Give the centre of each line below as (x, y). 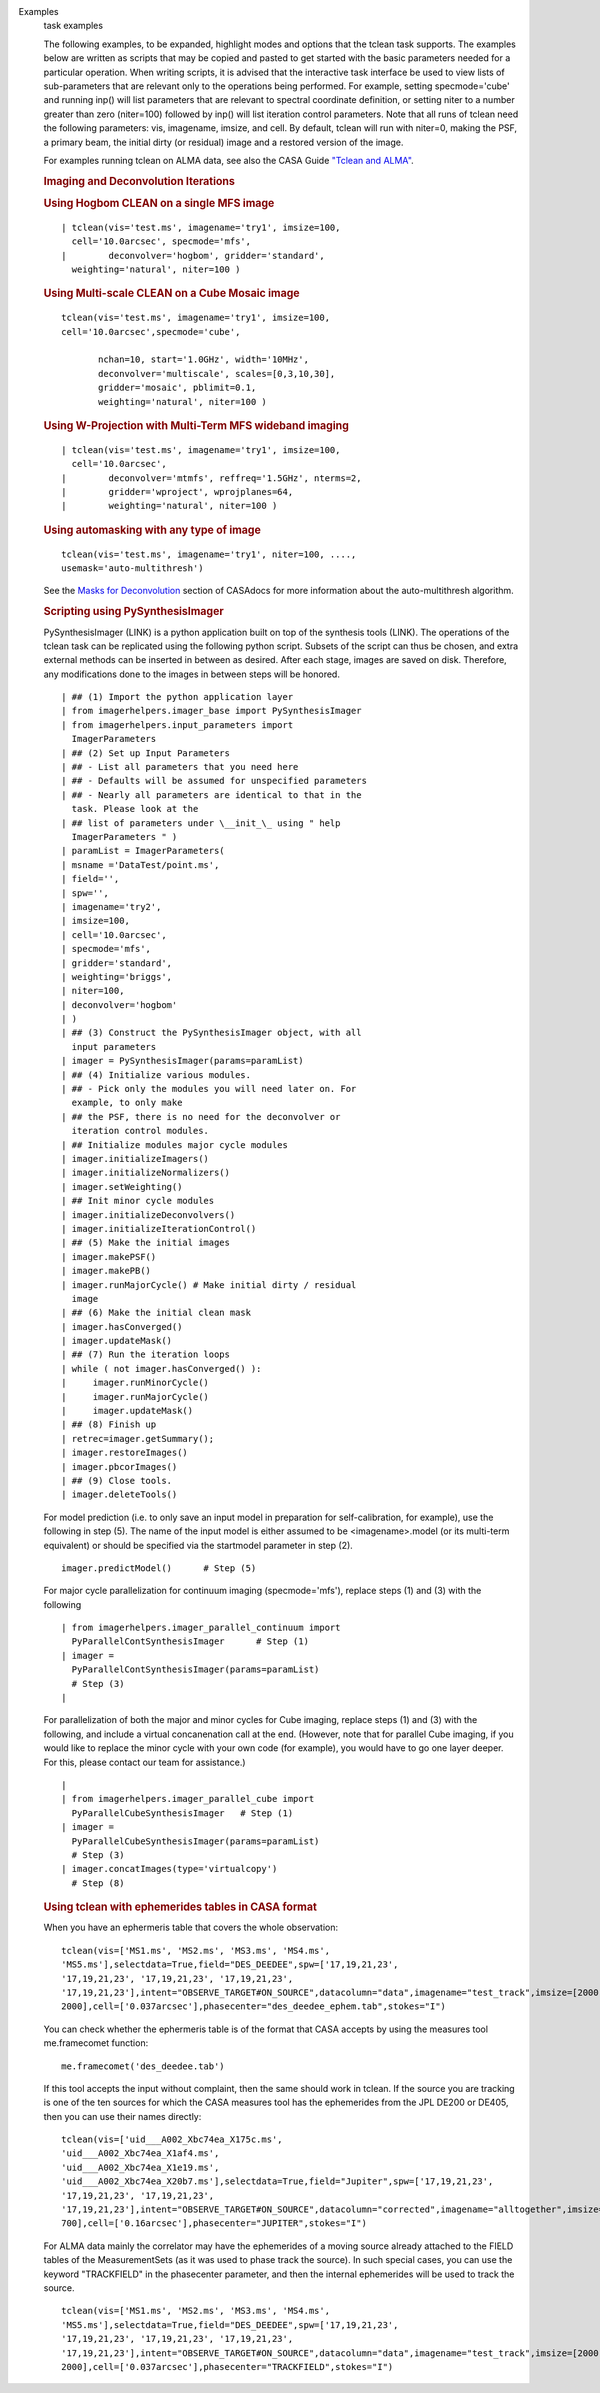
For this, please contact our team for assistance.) (144, 1762)
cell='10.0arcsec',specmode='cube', (151, 331)
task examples (73, 26)
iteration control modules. (140, 1131)
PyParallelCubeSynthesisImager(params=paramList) (195, 1841)
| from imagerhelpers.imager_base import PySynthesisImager (211, 711)
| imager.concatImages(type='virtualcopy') (169, 1869)
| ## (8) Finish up (109, 1424)
